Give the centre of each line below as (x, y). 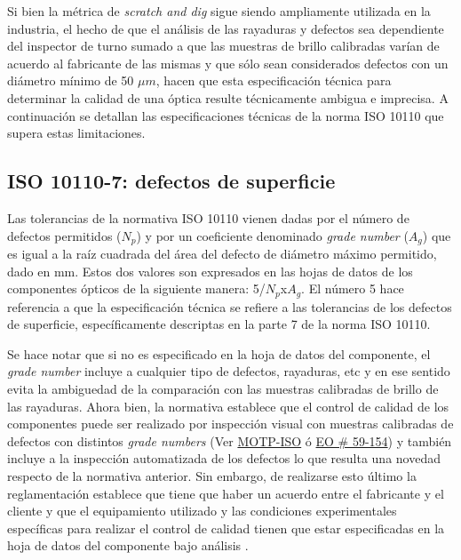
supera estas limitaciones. (76, 133)
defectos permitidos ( (64, 235)
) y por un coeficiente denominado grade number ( (272, 235)
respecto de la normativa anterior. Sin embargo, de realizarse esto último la (212, 475)
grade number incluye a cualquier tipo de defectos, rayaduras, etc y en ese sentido (229, 371)
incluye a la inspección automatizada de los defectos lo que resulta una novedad (224, 458)
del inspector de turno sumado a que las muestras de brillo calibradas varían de (223, 46)
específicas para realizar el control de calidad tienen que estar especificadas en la (226, 528)
